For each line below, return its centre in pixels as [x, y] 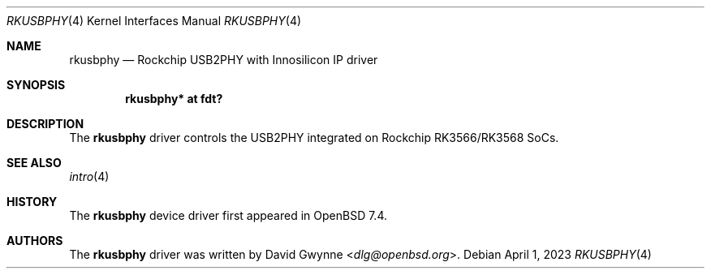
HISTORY [32, 202]
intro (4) [89, 176]
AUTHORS [35, 241]
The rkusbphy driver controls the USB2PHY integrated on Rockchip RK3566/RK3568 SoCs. [314, 137]
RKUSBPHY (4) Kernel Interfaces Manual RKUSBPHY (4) [154, 21]
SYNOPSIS [36, 85]
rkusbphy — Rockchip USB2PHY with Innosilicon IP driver [224, 60]
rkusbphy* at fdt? [174, 99]
